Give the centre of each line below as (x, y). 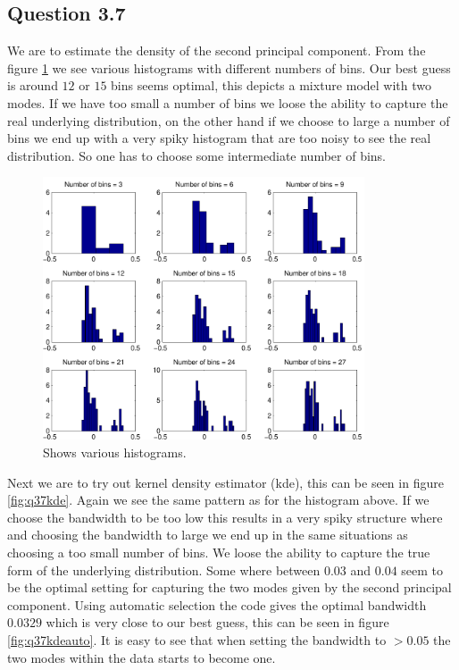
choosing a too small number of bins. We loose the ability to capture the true (219, 552)
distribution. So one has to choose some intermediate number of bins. (197, 155)
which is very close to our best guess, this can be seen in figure (217, 622)
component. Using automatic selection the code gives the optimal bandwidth (217, 604)
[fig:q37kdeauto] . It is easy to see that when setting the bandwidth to (197, 639)
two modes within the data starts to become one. (142, 657)
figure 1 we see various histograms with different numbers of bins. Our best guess (229, 67)
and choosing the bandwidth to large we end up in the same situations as (208, 535)
